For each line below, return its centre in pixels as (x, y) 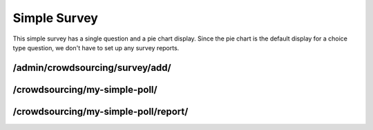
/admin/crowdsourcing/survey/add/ (92, 68)
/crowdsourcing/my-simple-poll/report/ (101, 111)
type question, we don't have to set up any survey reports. (96, 47)
